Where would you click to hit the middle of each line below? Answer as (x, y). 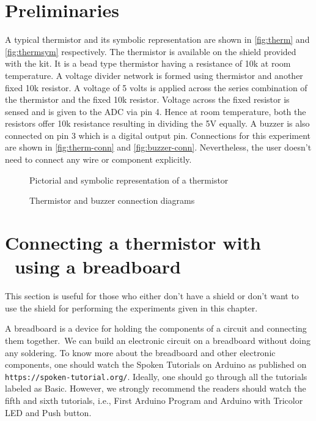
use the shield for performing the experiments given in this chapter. (131, 307)
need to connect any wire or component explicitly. (98, 159)
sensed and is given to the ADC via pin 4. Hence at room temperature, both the (156, 111)
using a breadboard (98, 266)
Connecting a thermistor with (133, 243)
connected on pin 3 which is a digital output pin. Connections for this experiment (158, 135)
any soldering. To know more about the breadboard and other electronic (140, 352)
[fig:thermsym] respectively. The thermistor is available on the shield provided (151, 51)
